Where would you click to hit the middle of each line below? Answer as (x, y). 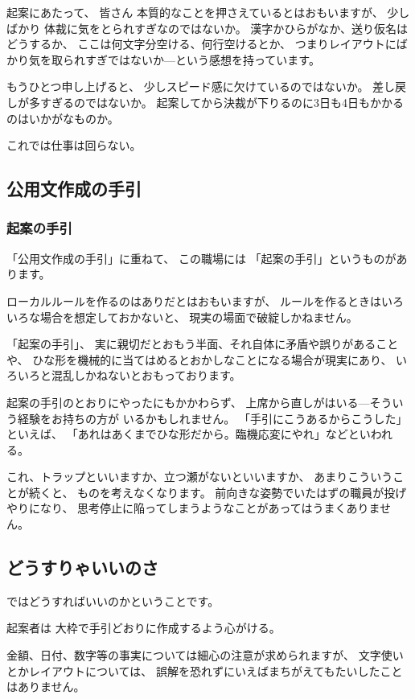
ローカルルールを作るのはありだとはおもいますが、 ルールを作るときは (194, 300)
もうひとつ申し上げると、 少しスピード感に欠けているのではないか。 (188, 86)
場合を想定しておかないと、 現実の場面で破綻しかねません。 (199, 317)
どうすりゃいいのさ (82, 567)
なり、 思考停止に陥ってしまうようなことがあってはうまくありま (210, 508)
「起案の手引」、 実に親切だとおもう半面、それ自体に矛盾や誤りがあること (203, 344)
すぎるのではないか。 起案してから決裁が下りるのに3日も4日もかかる (222, 102)
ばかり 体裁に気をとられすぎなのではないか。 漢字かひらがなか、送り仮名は (207, 28)
